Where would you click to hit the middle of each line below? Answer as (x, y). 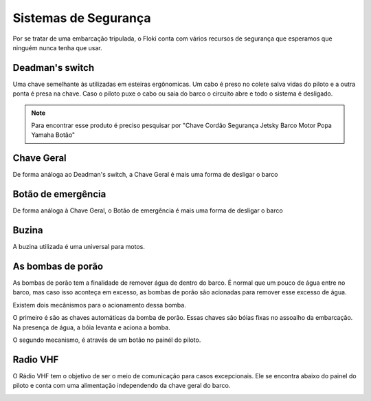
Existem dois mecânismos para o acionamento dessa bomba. (100, 305)
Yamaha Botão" (53, 135)
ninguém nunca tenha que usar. (57, 47)
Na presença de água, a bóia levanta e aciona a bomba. (92, 327)
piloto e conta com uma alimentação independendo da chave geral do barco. (122, 386)
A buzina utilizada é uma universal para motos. (79, 247)
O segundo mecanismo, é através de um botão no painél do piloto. (107, 340)
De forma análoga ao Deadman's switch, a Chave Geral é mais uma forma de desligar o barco (145, 175)
